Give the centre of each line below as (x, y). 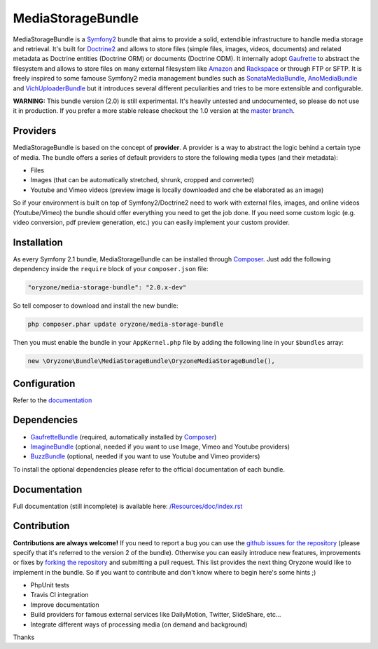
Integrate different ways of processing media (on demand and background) (139, 624)
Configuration (44, 383)
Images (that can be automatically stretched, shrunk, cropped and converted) (142, 180)
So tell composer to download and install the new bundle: (96, 306)
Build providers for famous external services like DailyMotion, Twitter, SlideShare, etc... (156, 615)
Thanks (24, 637)
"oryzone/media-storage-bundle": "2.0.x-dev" (107, 288)
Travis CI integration (59, 595)
